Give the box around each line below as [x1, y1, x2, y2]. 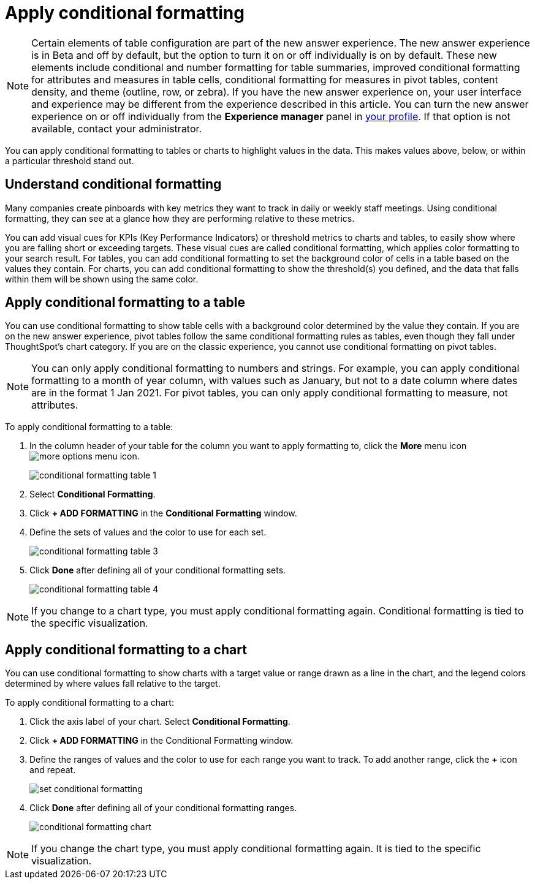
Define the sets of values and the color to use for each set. [29, 527, 267, 538]
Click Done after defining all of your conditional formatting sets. [29, 565, 286, 576]
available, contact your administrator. [31, 122, 202, 135]
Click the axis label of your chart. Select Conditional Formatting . [29, 716, 290, 727]
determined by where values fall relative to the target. [5, 678, 221, 689]
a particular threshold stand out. [5, 155, 134, 166]
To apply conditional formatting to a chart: [5, 697, 174, 708]
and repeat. [29, 765, 76, 776]
